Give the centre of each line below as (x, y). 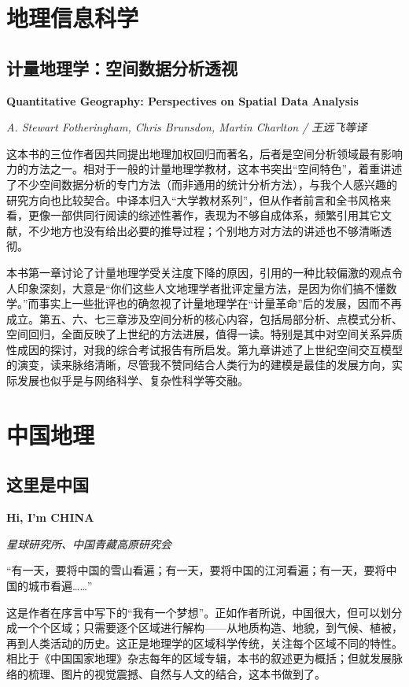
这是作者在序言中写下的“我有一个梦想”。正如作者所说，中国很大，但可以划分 (204, 612)
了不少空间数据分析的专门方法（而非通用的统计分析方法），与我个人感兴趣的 (202, 184)
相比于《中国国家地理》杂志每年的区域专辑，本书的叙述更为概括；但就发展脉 (204, 658)
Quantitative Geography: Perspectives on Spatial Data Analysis (182, 100)
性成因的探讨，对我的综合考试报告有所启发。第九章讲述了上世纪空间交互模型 (204, 349)
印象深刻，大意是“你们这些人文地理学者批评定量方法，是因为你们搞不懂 (201, 288)
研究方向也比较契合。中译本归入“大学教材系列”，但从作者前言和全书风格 (193, 199)
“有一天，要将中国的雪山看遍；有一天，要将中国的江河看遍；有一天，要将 (196, 570)
